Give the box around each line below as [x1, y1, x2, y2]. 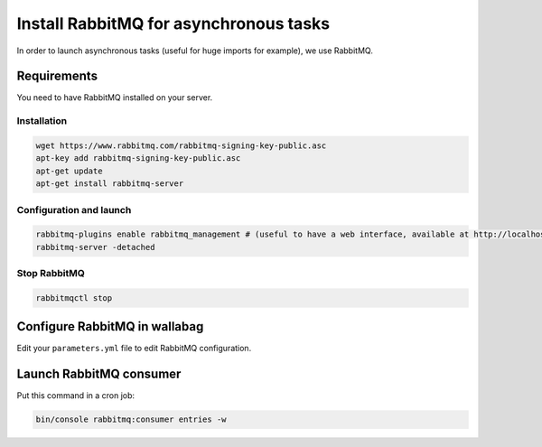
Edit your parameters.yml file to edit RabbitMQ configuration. [16, 343, 252, 354]
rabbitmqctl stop [35, 293, 113, 303]
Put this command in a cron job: [16, 390, 135, 401]
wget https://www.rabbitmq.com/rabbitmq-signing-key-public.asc [35, 141, 327, 151]
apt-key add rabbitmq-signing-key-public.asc [35, 154, 241, 163]
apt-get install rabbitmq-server [35, 179, 184, 189]
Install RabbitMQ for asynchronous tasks [16, 14, 330, 33]
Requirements [16, 69, 98, 84]
